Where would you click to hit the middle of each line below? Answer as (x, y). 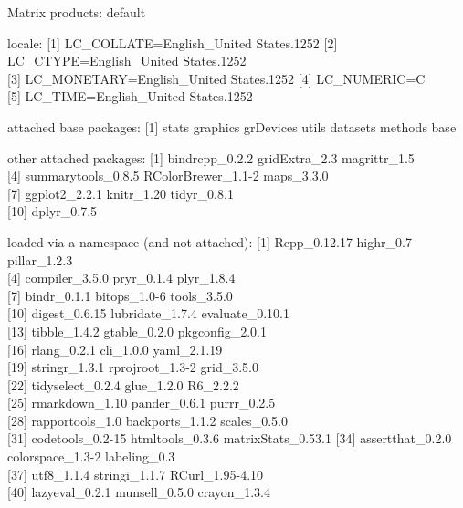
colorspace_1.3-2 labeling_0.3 (91, 456)
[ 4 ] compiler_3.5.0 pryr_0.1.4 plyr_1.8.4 (121, 278)
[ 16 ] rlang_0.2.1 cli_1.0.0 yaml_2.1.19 (115, 349)
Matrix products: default (77, 12)
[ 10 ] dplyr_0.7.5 (53, 211)
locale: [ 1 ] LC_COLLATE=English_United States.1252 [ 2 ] (173, 42)
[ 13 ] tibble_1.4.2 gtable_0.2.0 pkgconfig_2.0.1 (137, 331)
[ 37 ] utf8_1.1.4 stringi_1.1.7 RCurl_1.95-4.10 (136, 474)
